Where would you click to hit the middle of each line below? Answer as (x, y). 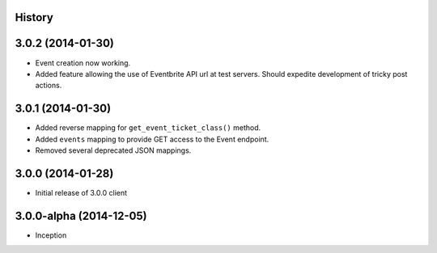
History (34, 17)
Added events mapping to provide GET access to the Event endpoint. (152, 139)
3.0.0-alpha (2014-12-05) (81, 215)
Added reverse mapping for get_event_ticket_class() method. (148, 128)
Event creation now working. (83, 63)
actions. (49, 86)
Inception (51, 235)
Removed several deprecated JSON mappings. (113, 150)
